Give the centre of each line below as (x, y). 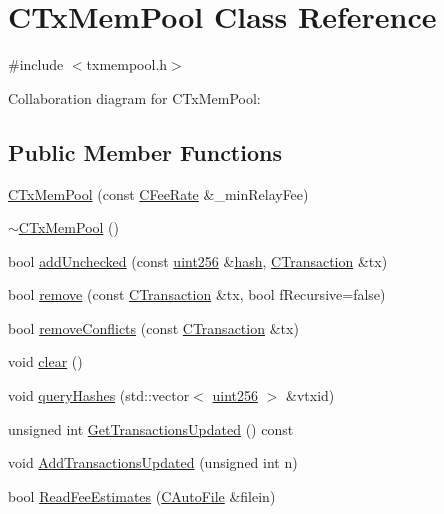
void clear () (45, 361)
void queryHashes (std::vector (99, 395)
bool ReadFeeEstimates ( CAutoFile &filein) (142, 495)
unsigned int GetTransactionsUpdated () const (151, 428)
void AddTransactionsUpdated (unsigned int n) (153, 462)
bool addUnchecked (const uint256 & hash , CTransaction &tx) (198, 260)
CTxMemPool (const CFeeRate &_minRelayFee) (158, 193)
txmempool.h (127, 64)
